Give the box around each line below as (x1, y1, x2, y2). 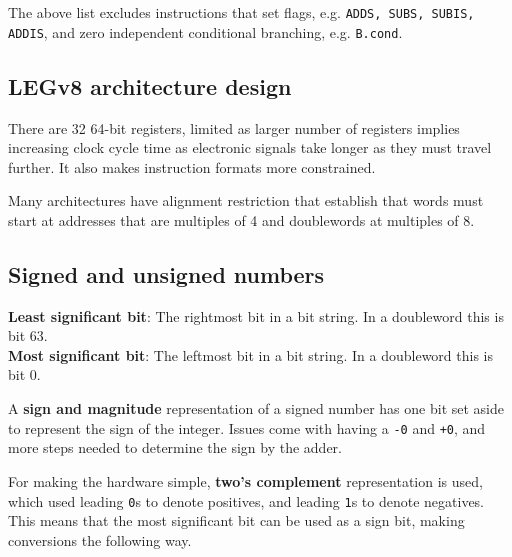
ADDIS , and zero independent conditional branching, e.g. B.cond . (8, 21, 403, 42)
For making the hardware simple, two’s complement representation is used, (8, 470, 483, 491)
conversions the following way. (8, 529, 192, 550)
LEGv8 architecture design (8, 70, 292, 101)
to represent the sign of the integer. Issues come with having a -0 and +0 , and (8, 417, 486, 438)
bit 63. (8, 325, 48, 346)
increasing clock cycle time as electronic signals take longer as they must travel (8, 137, 492, 158)
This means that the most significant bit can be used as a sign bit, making (8, 510, 465, 531)
